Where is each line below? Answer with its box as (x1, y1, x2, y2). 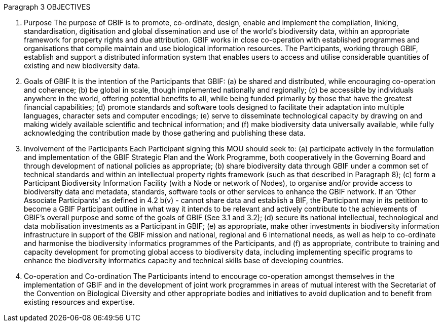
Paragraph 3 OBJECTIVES (4, 3, 91, 11)
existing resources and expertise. (24, 298, 135, 306)
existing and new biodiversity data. (24, 61, 140, 70)
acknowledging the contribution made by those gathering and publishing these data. (24, 129, 306, 137)
